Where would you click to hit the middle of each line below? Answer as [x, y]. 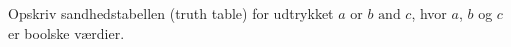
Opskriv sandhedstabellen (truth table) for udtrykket [171, 13]
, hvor [429, 13]
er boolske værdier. [66, 32]
